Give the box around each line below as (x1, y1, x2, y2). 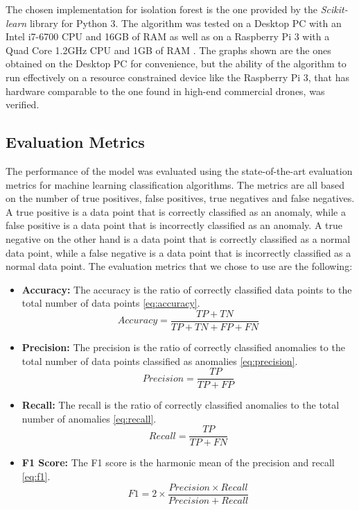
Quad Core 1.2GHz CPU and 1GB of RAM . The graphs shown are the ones (6, 42, 331, 57)
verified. (6, 97, 40, 112)
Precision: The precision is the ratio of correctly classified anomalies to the (21, 339, 345, 354)
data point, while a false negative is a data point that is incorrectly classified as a (6, 245, 351, 260)
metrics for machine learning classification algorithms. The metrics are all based (6, 177, 345, 192)
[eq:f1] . (21, 469, 51, 484)
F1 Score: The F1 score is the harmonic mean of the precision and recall (21, 455, 335, 470)
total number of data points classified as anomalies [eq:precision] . (21, 353, 298, 368)
